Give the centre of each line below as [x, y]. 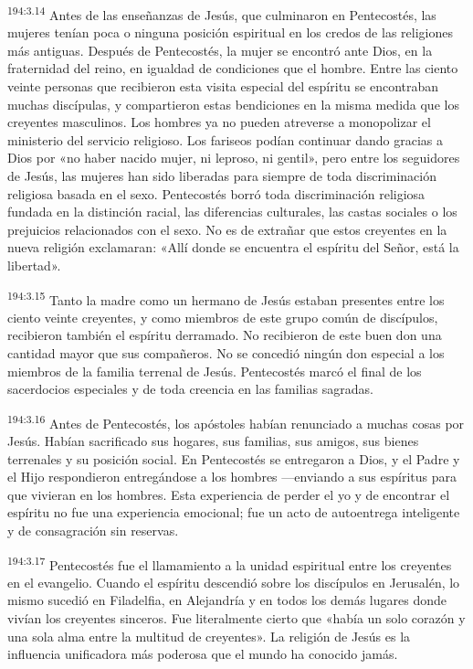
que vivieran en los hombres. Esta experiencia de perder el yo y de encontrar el [229, 494]
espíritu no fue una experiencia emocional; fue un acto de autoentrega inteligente [234, 512]
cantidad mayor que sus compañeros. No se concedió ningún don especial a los [226, 353]
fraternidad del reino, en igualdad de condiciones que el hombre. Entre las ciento [233, 68]
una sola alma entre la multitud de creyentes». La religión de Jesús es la [209, 636]
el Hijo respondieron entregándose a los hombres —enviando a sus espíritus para [232, 477]
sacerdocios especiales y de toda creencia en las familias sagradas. [190, 389]
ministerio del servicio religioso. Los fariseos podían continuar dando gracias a [225, 139]
